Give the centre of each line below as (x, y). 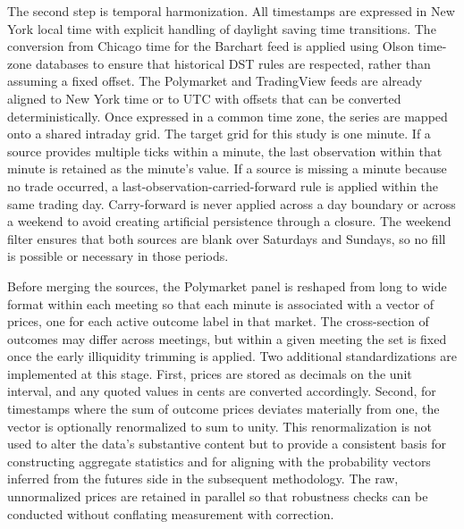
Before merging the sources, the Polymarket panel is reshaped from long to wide (227, 285)
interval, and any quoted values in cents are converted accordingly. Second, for (222, 391)
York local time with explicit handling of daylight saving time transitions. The (222, 28)
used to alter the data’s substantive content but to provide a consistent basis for (227, 444)
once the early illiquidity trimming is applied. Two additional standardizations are (232, 356)
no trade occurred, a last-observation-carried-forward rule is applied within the (223, 185)
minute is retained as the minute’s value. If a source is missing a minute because (227, 168)
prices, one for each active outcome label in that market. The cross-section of (218, 321)
